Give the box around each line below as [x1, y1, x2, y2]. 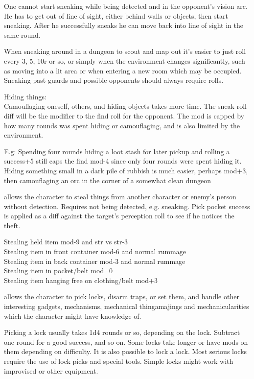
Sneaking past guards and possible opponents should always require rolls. [4, 75, 224, 85]
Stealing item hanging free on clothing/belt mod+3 [4, 275, 158, 285]
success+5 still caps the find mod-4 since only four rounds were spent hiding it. [4, 156, 242, 166]
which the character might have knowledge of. [4, 310, 141, 321]
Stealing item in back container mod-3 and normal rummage [4, 256, 185, 266]
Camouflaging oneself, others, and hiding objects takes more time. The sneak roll [4, 101, 247, 111]
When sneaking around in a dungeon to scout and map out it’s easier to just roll [4, 46, 246, 56]
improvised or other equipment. [4, 365, 98, 376]
